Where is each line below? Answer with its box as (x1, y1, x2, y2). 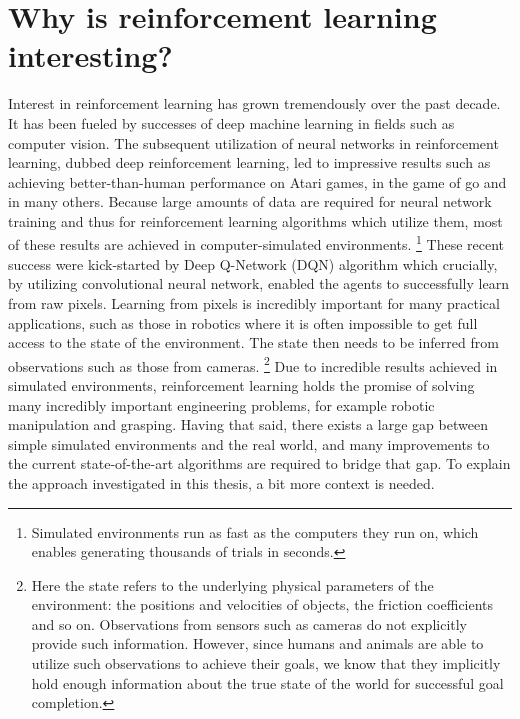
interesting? (8, 35, 173, 76)
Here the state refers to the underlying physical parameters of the (31, 574, 434, 595)
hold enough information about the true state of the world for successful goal (31, 672, 504, 693)
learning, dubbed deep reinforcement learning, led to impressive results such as (8, 152, 491, 173)
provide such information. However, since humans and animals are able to (31, 633, 484, 654)
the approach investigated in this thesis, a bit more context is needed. (8, 472, 435, 493)
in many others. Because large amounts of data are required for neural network (8, 191, 492, 212)
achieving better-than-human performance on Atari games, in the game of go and (8, 171, 507, 192)
